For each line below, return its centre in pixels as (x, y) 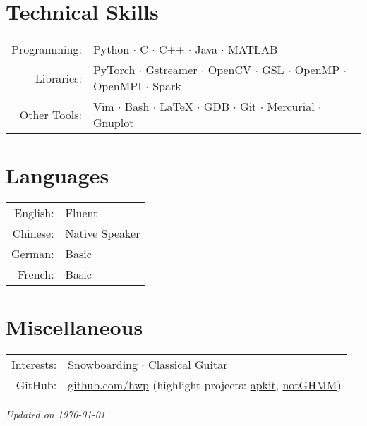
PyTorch (114, 70)
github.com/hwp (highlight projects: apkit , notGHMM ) (205, 385)
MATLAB (253, 49)
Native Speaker (103, 233)
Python (111, 49)
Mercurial (291, 107)
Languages (58, 175)
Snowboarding (103, 365)
